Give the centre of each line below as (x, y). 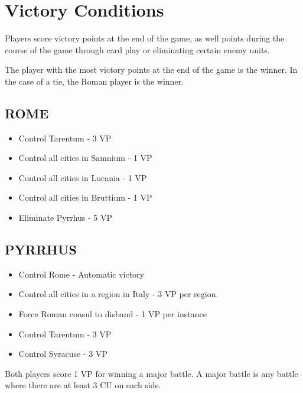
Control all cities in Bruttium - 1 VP (85, 197)
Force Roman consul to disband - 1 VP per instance (113, 314)
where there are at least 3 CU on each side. (83, 385)
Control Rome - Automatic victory (81, 274)
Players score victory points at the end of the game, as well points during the (145, 38)
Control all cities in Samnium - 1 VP (85, 158)
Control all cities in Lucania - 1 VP (83, 177)
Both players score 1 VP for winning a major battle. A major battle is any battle (151, 373)
